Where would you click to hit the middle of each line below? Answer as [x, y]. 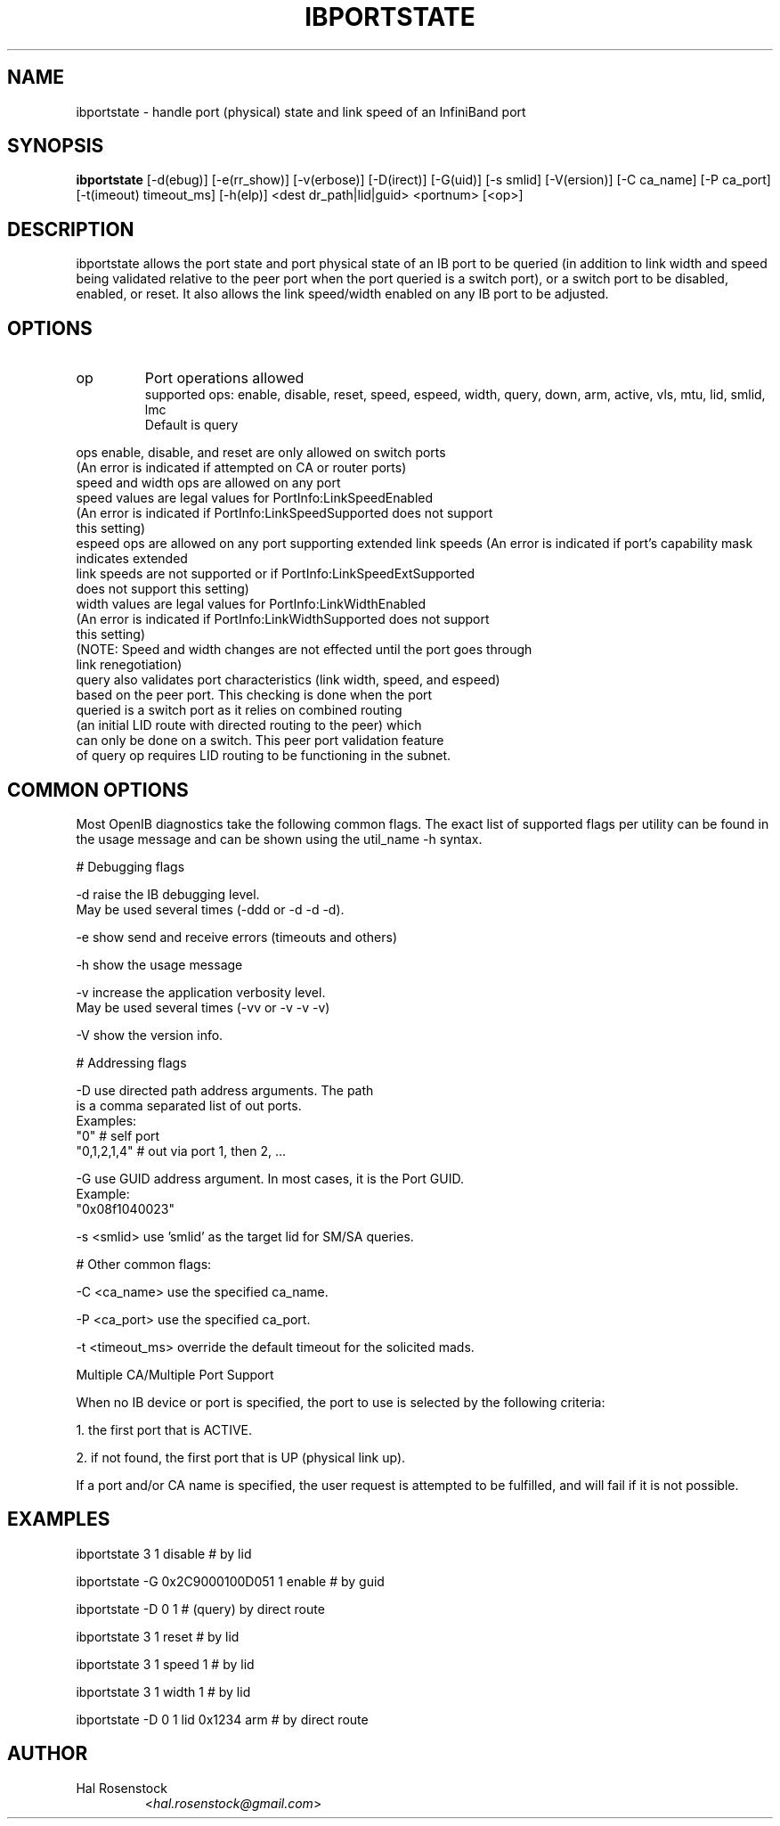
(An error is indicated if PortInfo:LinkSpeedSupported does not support [284, 513]
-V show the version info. [150, 1035]
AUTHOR [48, 1754]
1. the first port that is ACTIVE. [164, 1429]
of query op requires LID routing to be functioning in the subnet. [264, 756]
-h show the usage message [159, 964]
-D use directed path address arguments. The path [225, 1090]
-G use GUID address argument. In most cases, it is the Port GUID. [270, 1178]
